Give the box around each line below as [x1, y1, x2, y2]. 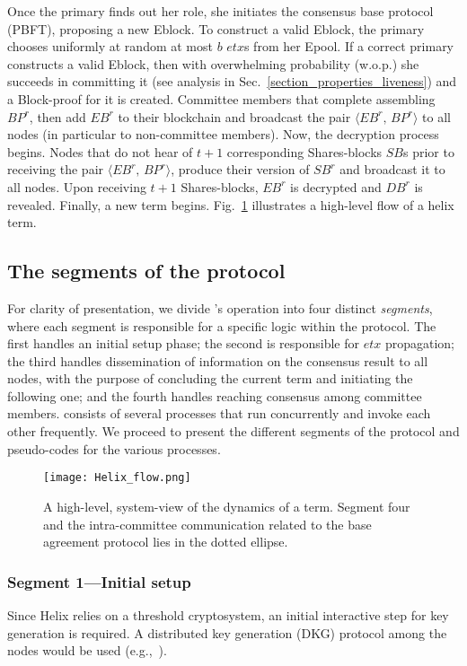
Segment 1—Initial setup [7, 570, 191, 592]
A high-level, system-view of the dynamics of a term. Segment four [43, 496, 410, 515]
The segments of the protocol [7, 257, 286, 285]
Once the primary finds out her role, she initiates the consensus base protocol [7, 2, 434, 20]
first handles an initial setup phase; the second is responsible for [7, 334, 359, 353]
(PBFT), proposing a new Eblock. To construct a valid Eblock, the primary [7, 19, 425, 38]
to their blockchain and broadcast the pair [118, 107, 351, 126]
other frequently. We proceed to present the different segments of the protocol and [7, 422, 460, 441]
